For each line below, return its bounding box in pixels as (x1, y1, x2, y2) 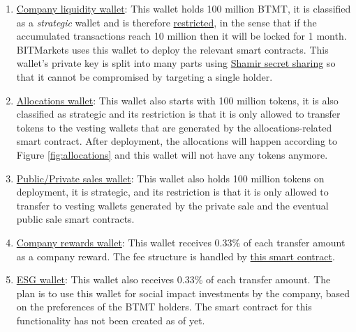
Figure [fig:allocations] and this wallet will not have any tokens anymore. (16, 147, 328, 161)
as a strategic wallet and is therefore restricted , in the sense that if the (16, 15, 317, 29)
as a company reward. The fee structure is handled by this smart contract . (16, 248, 335, 263)
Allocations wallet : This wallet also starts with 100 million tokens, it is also (16, 93, 339, 107)
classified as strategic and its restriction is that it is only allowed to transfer (16, 106, 341, 121)
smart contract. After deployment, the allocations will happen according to (16, 134, 338, 148)
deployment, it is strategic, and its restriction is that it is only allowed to (16, 184, 329, 199)
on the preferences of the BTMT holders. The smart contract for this (16, 299, 312, 314)
